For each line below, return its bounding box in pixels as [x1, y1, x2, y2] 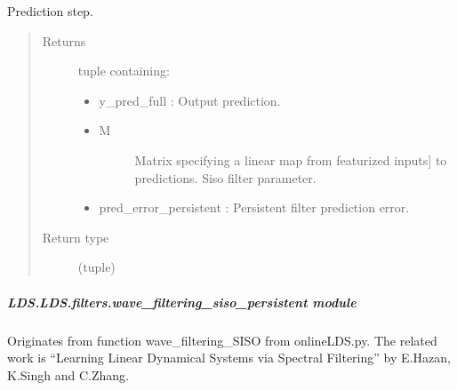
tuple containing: [77, 61, 170, 80]
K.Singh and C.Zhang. [7, 365, 129, 384]
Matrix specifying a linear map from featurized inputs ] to [134, 150, 447, 169]
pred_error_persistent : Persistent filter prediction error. [99, 198, 410, 217]
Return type [42, 227, 109, 246]
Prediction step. [7, 2, 93, 20]
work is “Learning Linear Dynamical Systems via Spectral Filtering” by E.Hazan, [7, 348, 451, 367]
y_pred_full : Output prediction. [99, 91, 281, 109]
